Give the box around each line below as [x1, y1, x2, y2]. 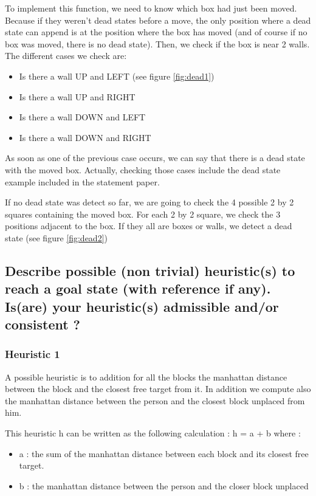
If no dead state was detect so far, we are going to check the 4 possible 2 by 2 [5, 196, 294, 208]
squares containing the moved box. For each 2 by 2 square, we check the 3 [5, 207, 281, 220]
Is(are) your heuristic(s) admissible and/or [5, 297, 279, 315]
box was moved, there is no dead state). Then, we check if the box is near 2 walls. [5, 37, 310, 50]
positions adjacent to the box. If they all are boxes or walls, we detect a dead [5, 219, 292, 232]
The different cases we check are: [5, 49, 127, 62]
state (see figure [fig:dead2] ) [5, 231, 108, 244]
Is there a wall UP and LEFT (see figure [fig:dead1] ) [19, 69, 215, 82]
